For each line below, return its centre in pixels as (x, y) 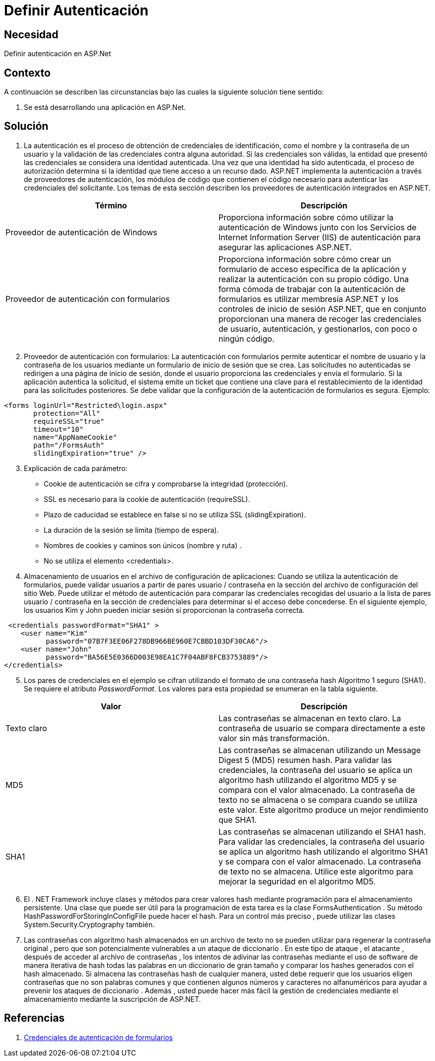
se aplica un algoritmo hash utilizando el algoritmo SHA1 (323, 851)
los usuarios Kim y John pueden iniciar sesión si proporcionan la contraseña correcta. (164, 610)
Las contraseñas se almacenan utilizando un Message (320, 750)
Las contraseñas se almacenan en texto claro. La (310, 718)
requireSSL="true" (69, 421)
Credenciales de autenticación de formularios (98, 1037)
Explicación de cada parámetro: (76, 468)
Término (111, 205)
